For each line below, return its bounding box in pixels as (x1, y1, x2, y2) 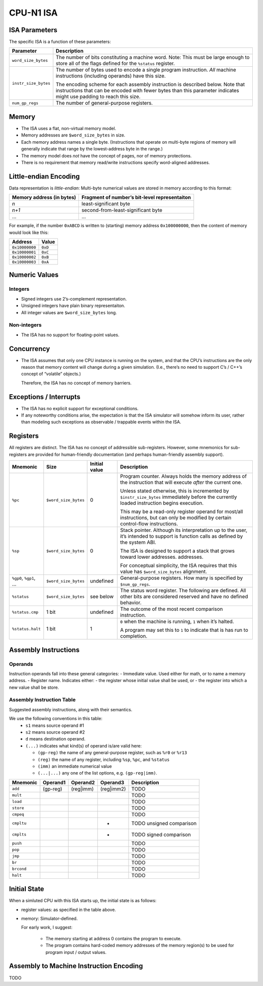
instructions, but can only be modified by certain (120, 514, 231, 521)
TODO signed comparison (131, 831, 191, 838)
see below (90, 593, 114, 600)
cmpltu (12, 821, 27, 826)
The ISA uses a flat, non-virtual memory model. (21, 125, 116, 131)
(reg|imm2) (100, 785, 126, 792)
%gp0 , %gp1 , (12, 575, 36, 582)
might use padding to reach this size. (56, 93, 141, 100)
